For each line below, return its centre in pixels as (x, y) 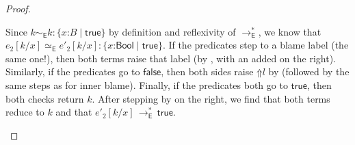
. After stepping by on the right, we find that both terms (211, 98)
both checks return (45, 98)
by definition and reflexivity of (172, 31)
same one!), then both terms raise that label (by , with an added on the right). (171, 58)
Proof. (18, 8)
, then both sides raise (207, 71)
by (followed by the (309, 71)
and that (74, 112)
